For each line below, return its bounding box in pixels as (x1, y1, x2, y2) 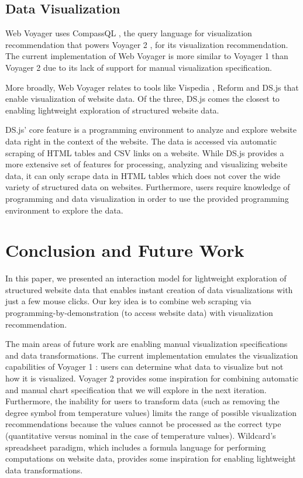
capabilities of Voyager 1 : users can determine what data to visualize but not (5, 360, 284, 373)
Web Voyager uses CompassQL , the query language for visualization (5, 27, 252, 39)
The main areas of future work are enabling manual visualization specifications (5, 338, 288, 350)
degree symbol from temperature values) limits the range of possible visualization (5, 406, 297, 418)
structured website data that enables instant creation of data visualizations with (5, 283, 293, 295)
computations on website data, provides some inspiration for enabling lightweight (5, 452, 296, 465)
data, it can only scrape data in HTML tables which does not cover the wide (5, 169, 280, 181)
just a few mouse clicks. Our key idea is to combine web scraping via (5, 295, 252, 307)
